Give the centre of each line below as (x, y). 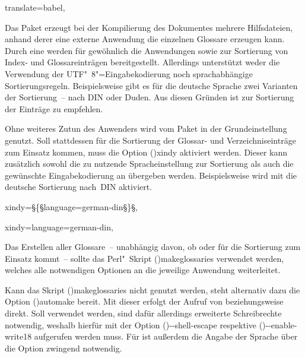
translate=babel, (35, 7)
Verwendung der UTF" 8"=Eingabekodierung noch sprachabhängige (129, 73)
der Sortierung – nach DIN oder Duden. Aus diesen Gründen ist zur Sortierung (150, 97)
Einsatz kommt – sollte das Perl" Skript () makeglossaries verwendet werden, (144, 258)
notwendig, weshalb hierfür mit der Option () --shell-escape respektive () (135, 324)
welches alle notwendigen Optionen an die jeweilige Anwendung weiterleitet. (143, 270)
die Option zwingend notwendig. (63, 348)
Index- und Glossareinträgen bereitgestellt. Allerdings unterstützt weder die (142, 62)
